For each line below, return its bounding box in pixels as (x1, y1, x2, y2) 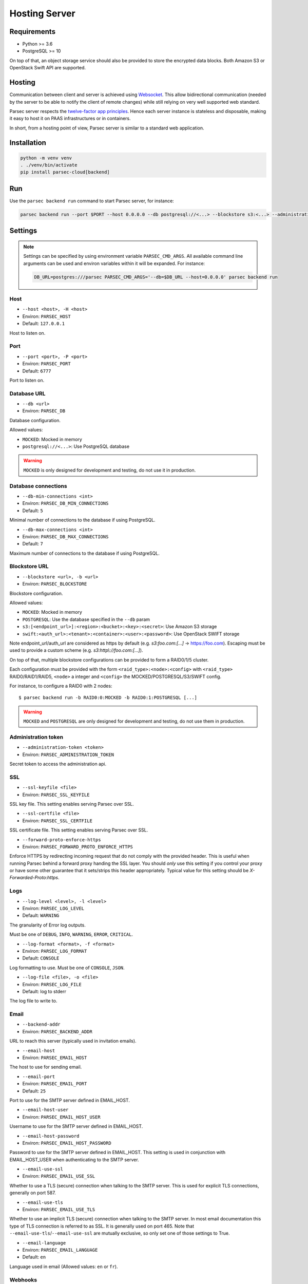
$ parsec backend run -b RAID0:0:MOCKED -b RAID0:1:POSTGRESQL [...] (18, 695, 198, 701)
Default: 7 (22, 541, 43, 547)
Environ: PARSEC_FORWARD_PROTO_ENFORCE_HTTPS (22, 843, 133, 849)
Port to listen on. (9, 377, 45, 383)
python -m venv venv (20, 155, 72, 161)
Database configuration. (9, 417, 61, 423)
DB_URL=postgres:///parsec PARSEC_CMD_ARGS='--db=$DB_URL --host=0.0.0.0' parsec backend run (34, 274, 278, 280)
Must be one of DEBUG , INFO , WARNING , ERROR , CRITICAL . (9, 931, 133, 937)
